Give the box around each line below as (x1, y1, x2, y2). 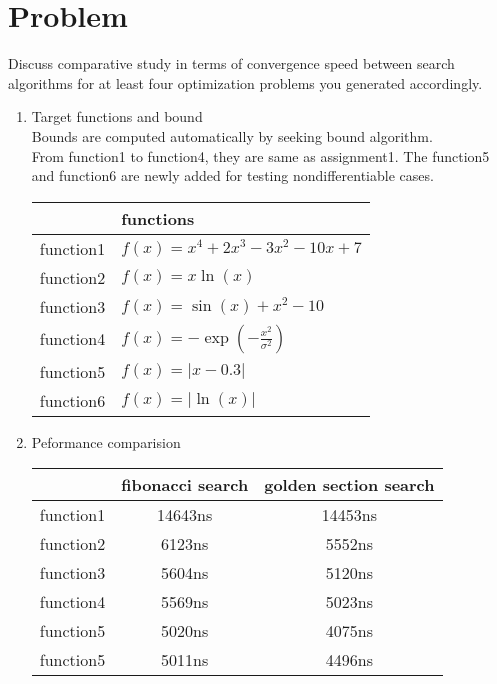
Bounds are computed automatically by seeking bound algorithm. (31, 125, 433, 146)
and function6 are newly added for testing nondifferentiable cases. (31, 165, 434, 186)
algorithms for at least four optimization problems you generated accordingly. (8, 72, 483, 93)
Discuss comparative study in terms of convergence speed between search (8, 53, 455, 74)
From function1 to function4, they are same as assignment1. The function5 (31, 145, 490, 166)
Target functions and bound (31, 106, 203, 127)
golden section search (264, 473, 435, 497)
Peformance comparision (31, 431, 181, 452)
